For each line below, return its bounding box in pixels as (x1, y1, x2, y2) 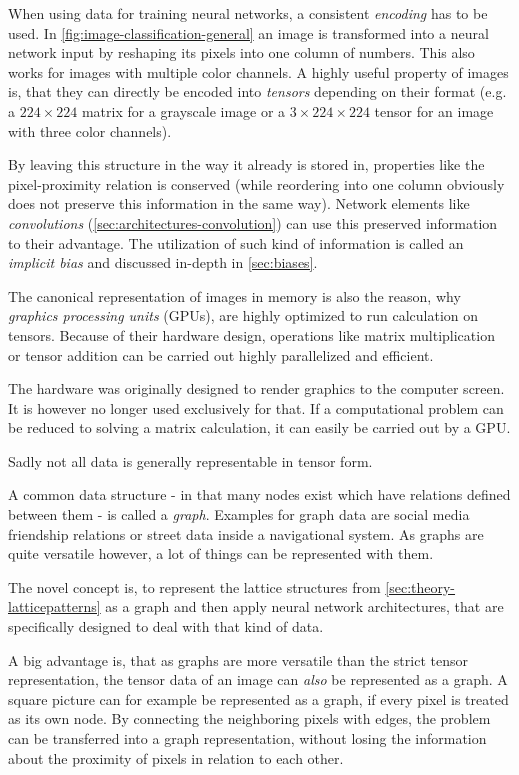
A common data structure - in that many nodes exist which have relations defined (8, 484, 511, 505)
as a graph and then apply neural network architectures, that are (105, 596, 504, 617)
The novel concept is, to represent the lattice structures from (8, 576, 381, 597)
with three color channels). (8, 120, 172, 141)
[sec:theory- (385, 576, 456, 597)
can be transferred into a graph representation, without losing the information (8, 728, 487, 748)
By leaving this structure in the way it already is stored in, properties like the (8, 154, 485, 175)
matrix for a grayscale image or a (81, 100, 286, 121)
